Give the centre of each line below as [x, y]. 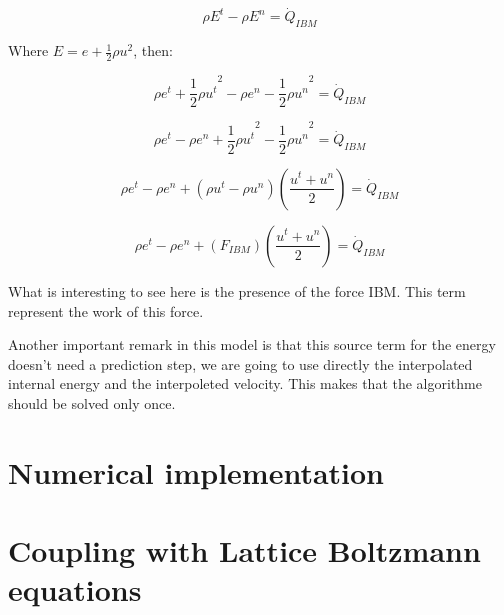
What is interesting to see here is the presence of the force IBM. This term [237, 290]
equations [75, 589]
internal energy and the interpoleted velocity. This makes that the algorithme [245, 383]
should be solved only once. [92, 402]
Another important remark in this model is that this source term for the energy [252, 344]
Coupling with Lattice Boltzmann [244, 550]
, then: [153, 50]
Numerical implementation [196, 471]
